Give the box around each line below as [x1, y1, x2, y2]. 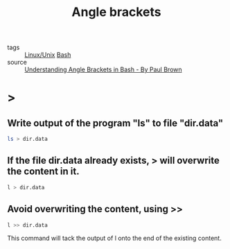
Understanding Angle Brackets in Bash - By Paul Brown [24, 65, 182, 74]
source [7, 58, 28, 67]
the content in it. [7, 166, 80, 178]
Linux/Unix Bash [24, 51, 71, 59]
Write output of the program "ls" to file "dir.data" [7, 117, 224, 129]
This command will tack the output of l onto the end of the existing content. [7, 234, 222, 243]
